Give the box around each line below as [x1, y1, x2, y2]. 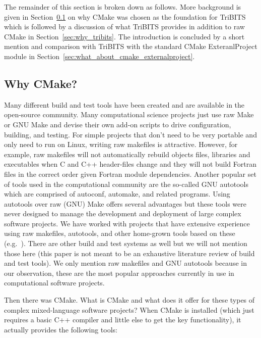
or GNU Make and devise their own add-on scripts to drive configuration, [4, 119, 231, 129]
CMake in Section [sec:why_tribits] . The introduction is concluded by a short [4, 31, 245, 41]
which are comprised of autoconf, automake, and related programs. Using [4, 188, 230, 199]
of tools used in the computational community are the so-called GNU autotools [4, 178, 248, 189]
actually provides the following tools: [4, 324, 117, 334]
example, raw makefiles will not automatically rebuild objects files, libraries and [4, 149, 250, 159]
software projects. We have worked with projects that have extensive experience [4, 218, 250, 228]
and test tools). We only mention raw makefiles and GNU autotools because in [4, 258, 247, 268]
